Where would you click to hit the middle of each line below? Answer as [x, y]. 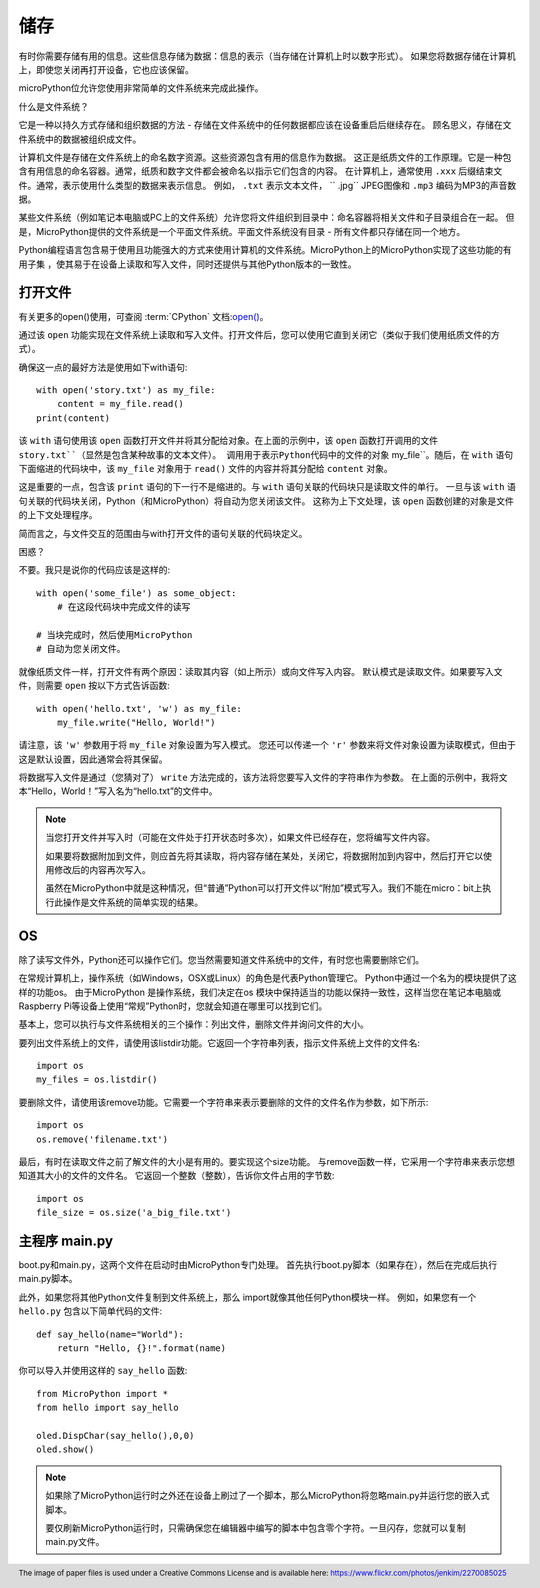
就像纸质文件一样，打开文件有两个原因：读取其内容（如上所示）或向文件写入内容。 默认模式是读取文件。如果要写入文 [260, 671]
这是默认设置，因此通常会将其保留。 [93, 759]
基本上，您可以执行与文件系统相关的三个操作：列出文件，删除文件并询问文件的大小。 [193, 1024]
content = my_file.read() [120, 404]
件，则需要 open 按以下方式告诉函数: [94, 686]
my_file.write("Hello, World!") [136, 722]
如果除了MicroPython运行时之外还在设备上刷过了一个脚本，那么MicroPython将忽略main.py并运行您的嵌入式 [267, 1496]
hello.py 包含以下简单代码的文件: [90, 1311]
